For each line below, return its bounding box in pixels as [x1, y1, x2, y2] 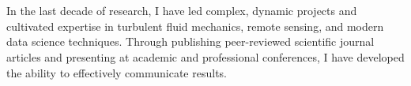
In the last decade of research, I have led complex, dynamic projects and [6, 2, 357, 19]
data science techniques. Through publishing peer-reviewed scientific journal [6, 33, 375, 50]
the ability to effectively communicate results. [6, 64, 227, 80]
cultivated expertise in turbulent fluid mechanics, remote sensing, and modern [6, 17, 384, 34]
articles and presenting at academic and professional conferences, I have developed [6, 48, 405, 65]
